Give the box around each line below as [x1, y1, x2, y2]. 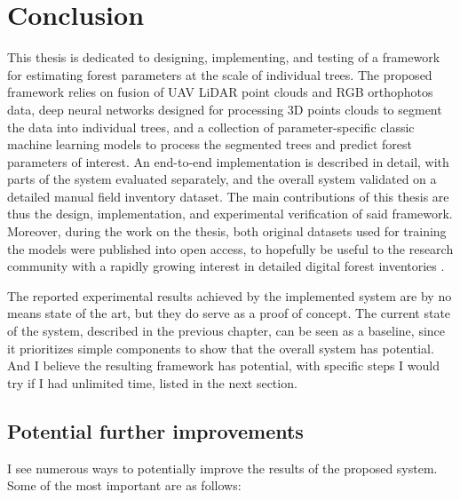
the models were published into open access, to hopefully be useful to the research [7, 239, 454, 258]
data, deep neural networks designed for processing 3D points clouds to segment [7, 99, 442, 118]
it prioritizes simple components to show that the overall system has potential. [7, 338, 434, 357]
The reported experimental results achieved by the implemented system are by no [7, 286, 452, 305]
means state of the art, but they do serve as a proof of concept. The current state [7, 304, 451, 322]
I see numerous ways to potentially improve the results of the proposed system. [7, 458, 438, 477]
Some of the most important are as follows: [7, 476, 242, 495]
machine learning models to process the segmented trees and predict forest [7, 135, 412, 154]
